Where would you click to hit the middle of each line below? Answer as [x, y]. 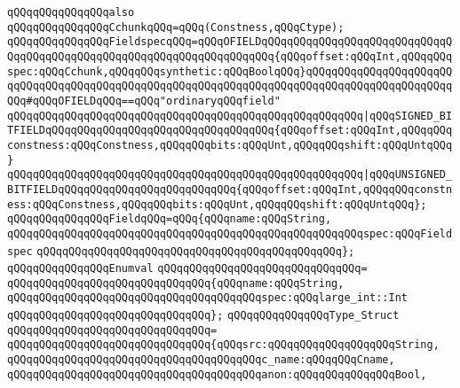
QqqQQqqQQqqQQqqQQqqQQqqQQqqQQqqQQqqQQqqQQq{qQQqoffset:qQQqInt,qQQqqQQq [230, 56]
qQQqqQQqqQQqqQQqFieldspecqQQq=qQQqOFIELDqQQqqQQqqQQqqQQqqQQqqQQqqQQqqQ [230, 42]
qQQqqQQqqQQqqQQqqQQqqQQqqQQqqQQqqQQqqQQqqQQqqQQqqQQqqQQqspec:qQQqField [230, 233]
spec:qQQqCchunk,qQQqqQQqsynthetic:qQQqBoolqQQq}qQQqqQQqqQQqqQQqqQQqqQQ [230, 71]
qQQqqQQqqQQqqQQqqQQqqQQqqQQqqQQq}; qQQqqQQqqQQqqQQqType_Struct [203, 316]
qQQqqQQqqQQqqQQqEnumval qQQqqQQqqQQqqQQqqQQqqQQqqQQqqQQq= [187, 269]
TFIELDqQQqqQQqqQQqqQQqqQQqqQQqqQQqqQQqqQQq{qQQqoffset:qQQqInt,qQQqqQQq [230, 131]
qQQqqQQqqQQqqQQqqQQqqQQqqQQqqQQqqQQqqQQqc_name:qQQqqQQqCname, [201, 360]
